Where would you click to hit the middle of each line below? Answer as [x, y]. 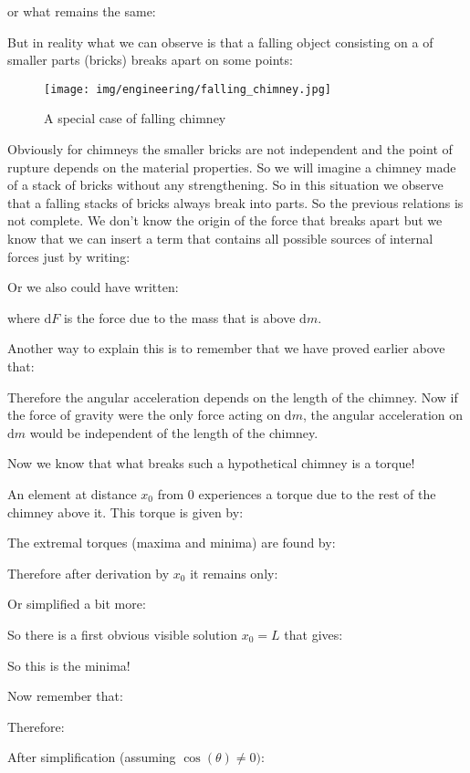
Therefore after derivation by [89, 573]
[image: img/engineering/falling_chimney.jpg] [188, 89]
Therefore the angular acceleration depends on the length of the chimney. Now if [233, 397]
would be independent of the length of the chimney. [174, 432]
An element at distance [72, 493]
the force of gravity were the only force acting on [144, 415]
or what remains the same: [82, 11]
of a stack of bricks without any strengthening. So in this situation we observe [225, 185]
